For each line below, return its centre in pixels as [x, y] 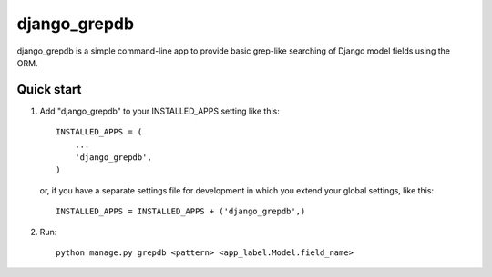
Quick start [49, 89]
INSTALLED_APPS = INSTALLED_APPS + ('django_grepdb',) [181, 212]
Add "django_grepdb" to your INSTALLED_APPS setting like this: [159, 111]
